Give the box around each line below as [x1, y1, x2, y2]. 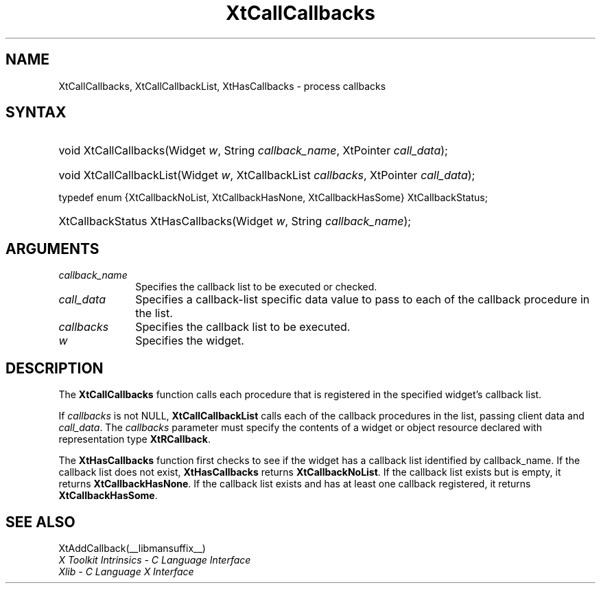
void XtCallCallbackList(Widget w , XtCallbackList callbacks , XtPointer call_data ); [58, 168, 475, 183]
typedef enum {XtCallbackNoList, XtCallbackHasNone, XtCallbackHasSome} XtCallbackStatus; [58, 192, 488, 204]
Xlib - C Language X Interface [58, 565, 194, 577]
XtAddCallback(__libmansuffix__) [58, 542, 206, 554]
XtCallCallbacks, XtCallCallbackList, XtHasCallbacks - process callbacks [58, 80, 386, 92]
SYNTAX [5, 104, 67, 122]
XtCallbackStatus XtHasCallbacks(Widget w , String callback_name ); [58, 214, 412, 229]
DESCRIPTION [5, 359, 104, 377]
